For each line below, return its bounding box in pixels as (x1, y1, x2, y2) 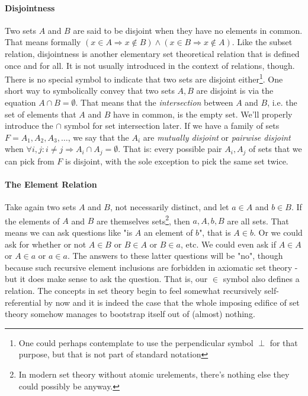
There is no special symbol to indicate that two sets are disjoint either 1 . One (5, 71, 283, 85)
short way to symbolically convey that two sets (5, 84, 175, 97)
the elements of (5, 214, 60, 227)
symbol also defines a (223, 273, 300, 285)
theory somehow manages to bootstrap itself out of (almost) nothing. (5, 308, 255, 320)
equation (5, 96, 36, 109)
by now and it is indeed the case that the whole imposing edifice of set (44, 296, 300, 308)
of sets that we (249, 142, 302, 155)
